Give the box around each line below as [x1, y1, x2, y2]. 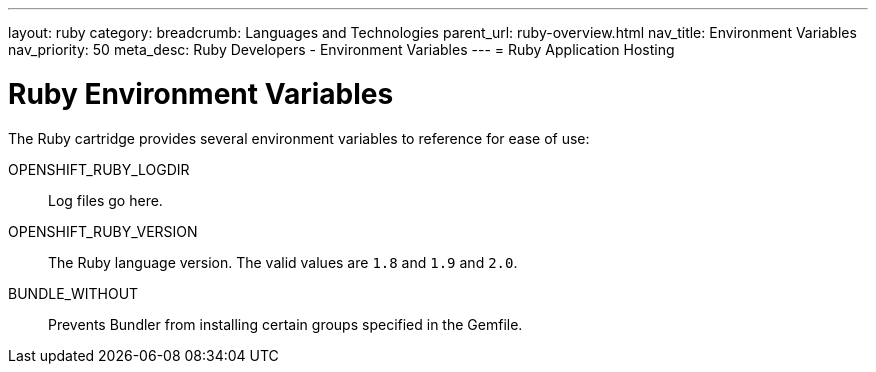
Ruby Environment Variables [8, 76, 394, 111]
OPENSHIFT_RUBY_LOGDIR [8, 160, 190, 178]
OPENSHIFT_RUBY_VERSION [8, 222, 198, 240]
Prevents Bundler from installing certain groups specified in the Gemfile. [48, 315, 523, 333]
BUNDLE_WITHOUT [8, 284, 139, 302]
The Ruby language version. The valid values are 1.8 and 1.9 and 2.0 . [48, 253, 518, 271]
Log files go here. [48, 191, 163, 209]
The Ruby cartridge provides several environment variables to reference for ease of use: [8, 129, 590, 147]
